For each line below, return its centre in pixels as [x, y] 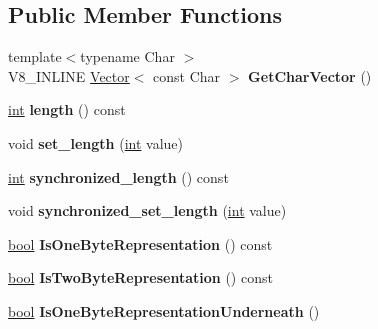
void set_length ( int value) [95, 142]
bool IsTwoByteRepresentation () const [140, 277]
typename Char [127, 56]
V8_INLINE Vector [69, 75]
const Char [187, 75]
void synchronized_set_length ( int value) [147, 210]
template [35, 56]
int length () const [67, 109]
